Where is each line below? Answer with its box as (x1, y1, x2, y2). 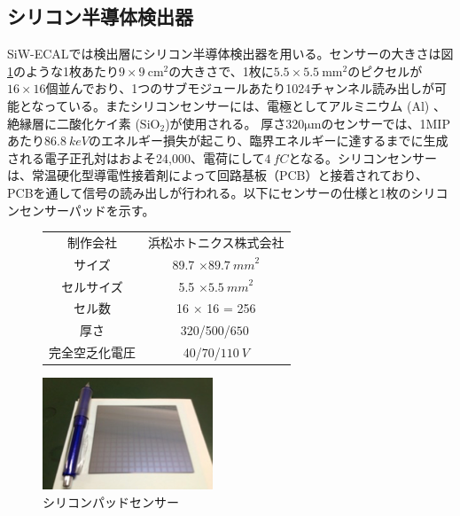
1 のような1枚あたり (7, 61, 119, 80)
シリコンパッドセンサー (43, 492, 179, 511)
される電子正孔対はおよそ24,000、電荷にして (7, 148, 265, 167)
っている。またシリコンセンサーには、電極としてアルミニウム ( (43, 96, 412, 114)
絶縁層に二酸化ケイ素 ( (7, 113, 140, 132)
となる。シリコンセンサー (288, 148, 438, 167)
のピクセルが (347, 61, 423, 80)
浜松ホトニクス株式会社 (148, 232, 285, 251)
